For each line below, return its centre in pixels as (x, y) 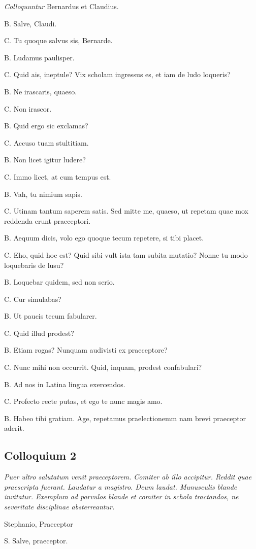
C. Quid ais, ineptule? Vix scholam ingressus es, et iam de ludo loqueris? (117, 74)
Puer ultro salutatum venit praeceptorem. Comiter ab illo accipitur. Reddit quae (128, 477)
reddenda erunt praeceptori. (47, 220)
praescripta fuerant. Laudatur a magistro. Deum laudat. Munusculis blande (121, 486)
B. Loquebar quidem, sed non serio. (59, 282)
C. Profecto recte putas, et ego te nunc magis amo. (83, 401)
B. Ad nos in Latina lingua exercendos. (65, 384)
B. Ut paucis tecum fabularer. (51, 316)
